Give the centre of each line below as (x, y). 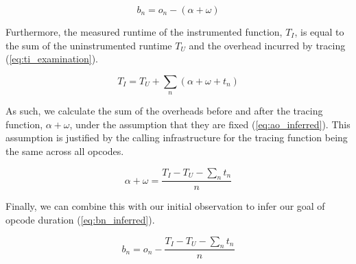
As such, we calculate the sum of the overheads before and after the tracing (164, 111)
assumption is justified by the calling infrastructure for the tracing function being (177, 137)
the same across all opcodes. (65, 151)
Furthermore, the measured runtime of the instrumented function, (144, 32)
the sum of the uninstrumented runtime (89, 45)
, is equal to (319, 32)
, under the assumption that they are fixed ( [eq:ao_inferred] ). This (210, 124)
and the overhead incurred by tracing (267, 45)
